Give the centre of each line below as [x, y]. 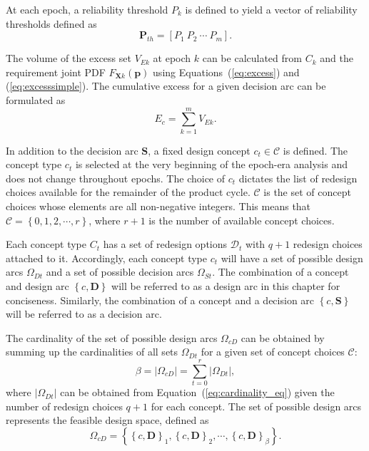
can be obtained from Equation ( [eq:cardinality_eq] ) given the [197, 392]
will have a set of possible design [292, 258]
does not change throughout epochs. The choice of [116, 178]
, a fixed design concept [199, 150]
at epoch [172, 58]
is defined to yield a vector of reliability [271, 9]
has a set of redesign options [165, 244]
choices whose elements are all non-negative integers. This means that [158, 206]
